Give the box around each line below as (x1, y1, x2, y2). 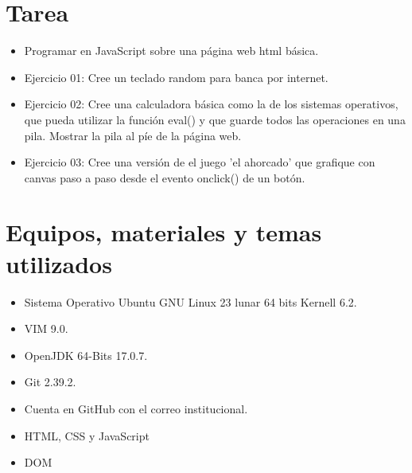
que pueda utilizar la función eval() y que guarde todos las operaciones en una (24, 111, 406, 127)
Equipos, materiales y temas (6, 216, 322, 248)
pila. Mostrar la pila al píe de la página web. (24, 127, 242, 143)
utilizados (6, 247, 112, 279)
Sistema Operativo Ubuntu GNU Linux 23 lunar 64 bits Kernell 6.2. (24, 293, 357, 310)
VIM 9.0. (24, 320, 68, 337)
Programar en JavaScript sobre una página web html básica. (24, 42, 319, 59)
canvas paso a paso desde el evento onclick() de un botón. (24, 169, 305, 186)
